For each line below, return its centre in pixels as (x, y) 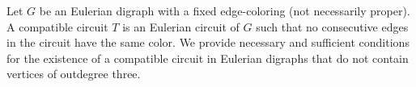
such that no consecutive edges (332, 26)
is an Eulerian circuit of (181, 26)
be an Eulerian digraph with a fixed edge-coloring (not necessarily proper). (225, 10)
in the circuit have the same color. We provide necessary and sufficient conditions (208, 42)
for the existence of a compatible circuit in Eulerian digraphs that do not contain (208, 58)
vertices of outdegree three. (74, 74)
